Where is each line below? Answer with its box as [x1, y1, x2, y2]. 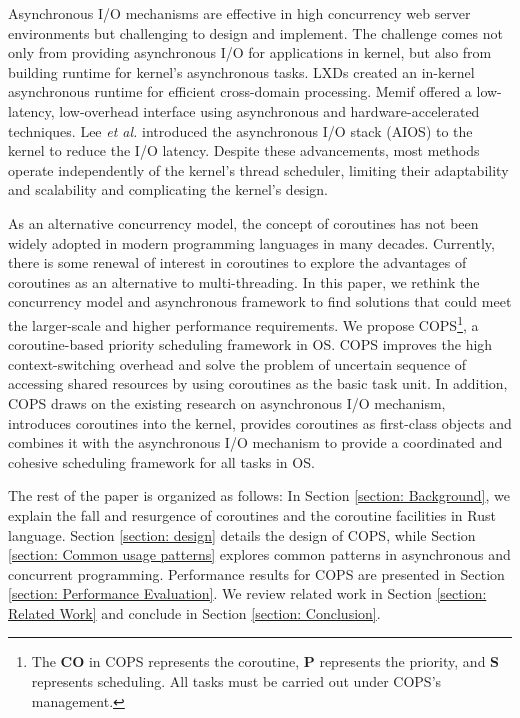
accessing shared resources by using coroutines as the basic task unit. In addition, [8, 373, 508, 394]
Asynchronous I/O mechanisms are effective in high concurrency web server [8, 3, 471, 23]
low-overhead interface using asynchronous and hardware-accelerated [59, 100, 480, 121]
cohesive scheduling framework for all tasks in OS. [8, 451, 315, 472]
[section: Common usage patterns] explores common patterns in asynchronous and [8, 544, 511, 565]
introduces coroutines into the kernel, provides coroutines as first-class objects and [8, 412, 512, 433]
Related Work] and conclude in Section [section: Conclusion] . [8, 602, 381, 623]
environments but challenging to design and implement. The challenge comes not [8, 22, 503, 43]
